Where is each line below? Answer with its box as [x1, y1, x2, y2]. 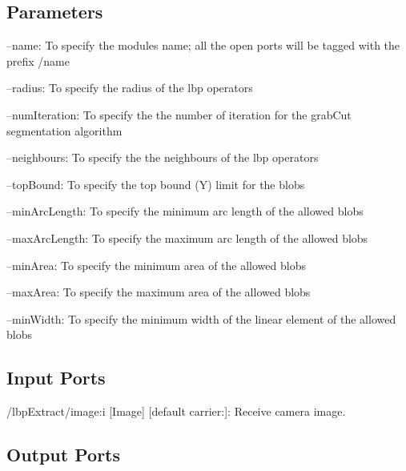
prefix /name [6, 52, 70, 69]
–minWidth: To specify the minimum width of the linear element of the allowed [6, 310, 396, 327]
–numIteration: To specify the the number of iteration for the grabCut [6, 106, 352, 123]
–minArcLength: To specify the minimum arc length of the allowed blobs [6, 203, 364, 219]
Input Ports [6, 365, 106, 390]
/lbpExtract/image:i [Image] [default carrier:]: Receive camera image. [6, 403, 346, 420]
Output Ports [6, 442, 121, 467]
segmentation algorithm [6, 122, 123, 139]
